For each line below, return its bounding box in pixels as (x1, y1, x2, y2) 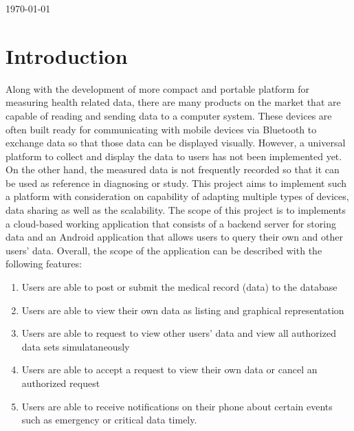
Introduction (5, 41, 128, 69)
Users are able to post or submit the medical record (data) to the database (21, 280, 338, 294)
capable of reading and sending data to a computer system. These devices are (5, 108, 332, 122)
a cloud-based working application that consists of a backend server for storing (5, 216, 336, 230)
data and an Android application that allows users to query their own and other (5, 230, 343, 244)
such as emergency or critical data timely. (21, 412, 197, 427)
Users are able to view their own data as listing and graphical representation (21, 302, 344, 317)
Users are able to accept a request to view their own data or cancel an (21, 362, 318, 377)
